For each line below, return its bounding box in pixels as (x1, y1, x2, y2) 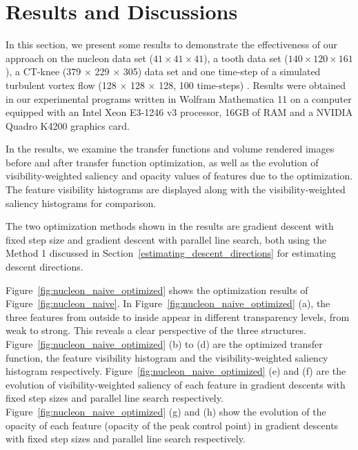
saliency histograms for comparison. (6, 195, 157, 210)
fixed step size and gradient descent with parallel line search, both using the (6, 232, 327, 246)
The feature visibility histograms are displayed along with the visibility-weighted (6, 182, 346, 197)
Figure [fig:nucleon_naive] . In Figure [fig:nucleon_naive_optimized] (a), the (6, 296, 330, 311)
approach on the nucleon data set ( (6, 50, 154, 65)
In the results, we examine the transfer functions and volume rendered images (6, 141, 335, 156)
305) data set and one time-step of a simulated (123, 64, 321, 79)
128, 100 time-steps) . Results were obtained (159, 77, 346, 92)
